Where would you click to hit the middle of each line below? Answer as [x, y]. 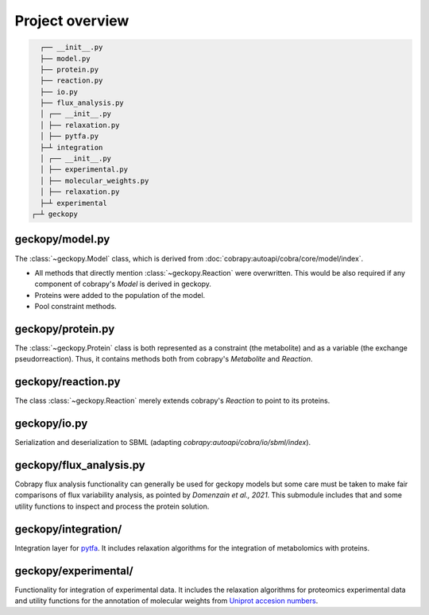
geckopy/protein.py [65, 329]
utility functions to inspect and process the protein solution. [112, 506]
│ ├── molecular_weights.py [95, 180]
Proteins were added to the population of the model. [120, 295]
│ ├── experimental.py [84, 170]
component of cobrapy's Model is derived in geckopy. [123, 284]
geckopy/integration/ [68, 529]
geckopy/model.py [62, 240]
